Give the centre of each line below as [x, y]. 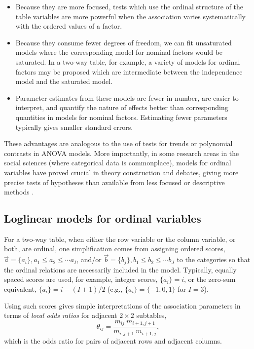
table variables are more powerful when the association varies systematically [130, 16]
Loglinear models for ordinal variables [103, 218]
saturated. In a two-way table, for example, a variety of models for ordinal [128, 61]
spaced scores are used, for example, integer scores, [81, 279]
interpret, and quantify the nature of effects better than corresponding [122, 107]
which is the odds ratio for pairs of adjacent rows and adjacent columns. [113, 340]
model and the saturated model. [64, 81]
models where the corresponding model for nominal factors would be [119, 52]
